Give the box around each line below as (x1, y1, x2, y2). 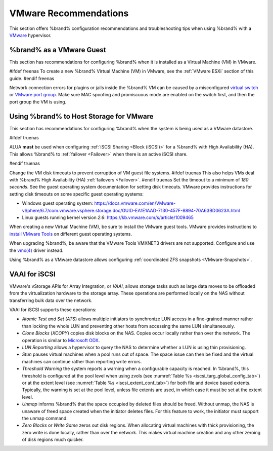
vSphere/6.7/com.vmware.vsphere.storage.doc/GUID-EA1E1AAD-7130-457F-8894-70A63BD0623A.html (22, 207, 240, 213)
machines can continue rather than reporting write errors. (22, 358, 142, 364)
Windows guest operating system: (22, 200, 94, 206)
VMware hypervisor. (9, 32, 52, 38)
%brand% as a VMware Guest (9, 46, 106, 54)
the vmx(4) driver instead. (9, 247, 64, 253)
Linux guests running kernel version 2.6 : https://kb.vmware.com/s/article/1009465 (22, 214, 194, 220)
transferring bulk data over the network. (9, 297, 93, 304)
